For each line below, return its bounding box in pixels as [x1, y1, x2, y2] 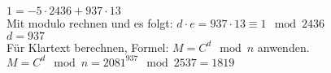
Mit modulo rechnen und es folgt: [7, 15, 173, 31]
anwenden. [257, 38, 310, 55]
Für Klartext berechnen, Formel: [7, 38, 169, 55]
